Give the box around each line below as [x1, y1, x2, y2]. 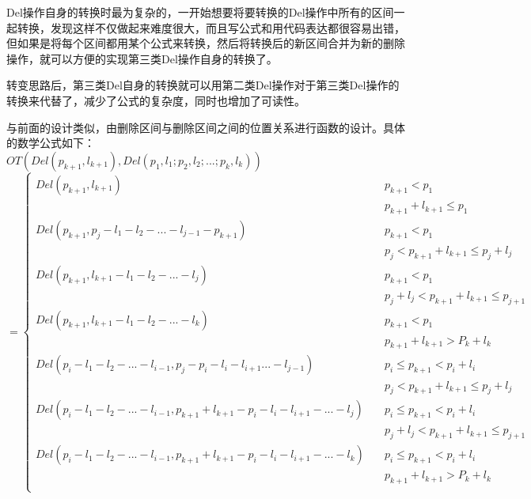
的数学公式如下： [6, 134, 95, 151]
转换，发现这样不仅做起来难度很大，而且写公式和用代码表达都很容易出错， [17, 19, 405, 36]
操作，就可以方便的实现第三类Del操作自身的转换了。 [6, 50, 278, 66]
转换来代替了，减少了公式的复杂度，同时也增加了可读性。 [6, 92, 305, 108]
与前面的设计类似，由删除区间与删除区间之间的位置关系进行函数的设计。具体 [6, 119, 405, 135]
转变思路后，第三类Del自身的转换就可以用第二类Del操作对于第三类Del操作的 [6, 77, 400, 93]
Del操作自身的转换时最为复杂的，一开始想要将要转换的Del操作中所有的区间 [6, 4, 394, 20]
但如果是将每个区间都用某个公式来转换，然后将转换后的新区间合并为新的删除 [6, 35, 405, 51]
